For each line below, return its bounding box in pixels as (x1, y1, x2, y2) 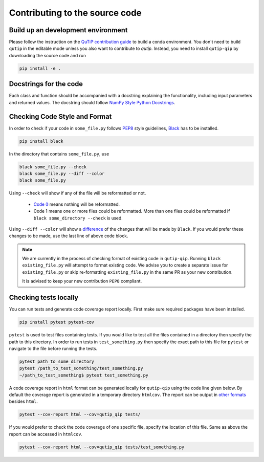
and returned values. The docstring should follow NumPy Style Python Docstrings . (9, 99, 176, 105)
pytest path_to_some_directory (19, 358, 95, 364)
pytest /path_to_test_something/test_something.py (19, 366, 144, 371)
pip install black (19, 138, 64, 144)
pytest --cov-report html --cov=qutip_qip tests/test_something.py (19, 444, 185, 450)
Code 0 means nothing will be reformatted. (33, 201, 120, 207)
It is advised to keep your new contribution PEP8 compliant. (22, 278, 142, 284)
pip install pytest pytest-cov (19, 319, 95, 325)
